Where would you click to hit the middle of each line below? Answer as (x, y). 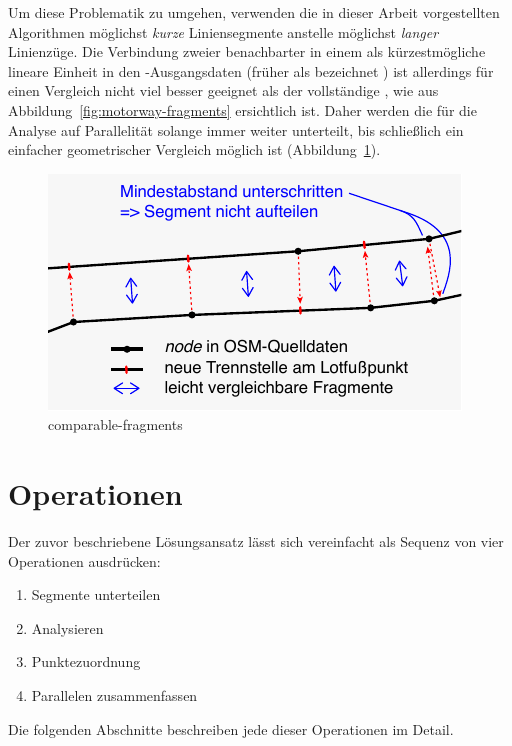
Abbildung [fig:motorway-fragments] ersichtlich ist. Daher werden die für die (242, 109)
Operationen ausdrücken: (84, 560)
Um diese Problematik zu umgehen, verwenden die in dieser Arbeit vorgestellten (254, 12)
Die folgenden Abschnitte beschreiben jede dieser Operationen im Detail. (231, 728)
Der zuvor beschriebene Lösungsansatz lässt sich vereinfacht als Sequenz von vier (256, 541)
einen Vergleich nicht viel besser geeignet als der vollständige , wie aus (223, 90)
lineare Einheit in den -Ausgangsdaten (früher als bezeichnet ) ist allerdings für (251, 70)
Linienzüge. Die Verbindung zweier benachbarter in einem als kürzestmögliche (247, 51)
